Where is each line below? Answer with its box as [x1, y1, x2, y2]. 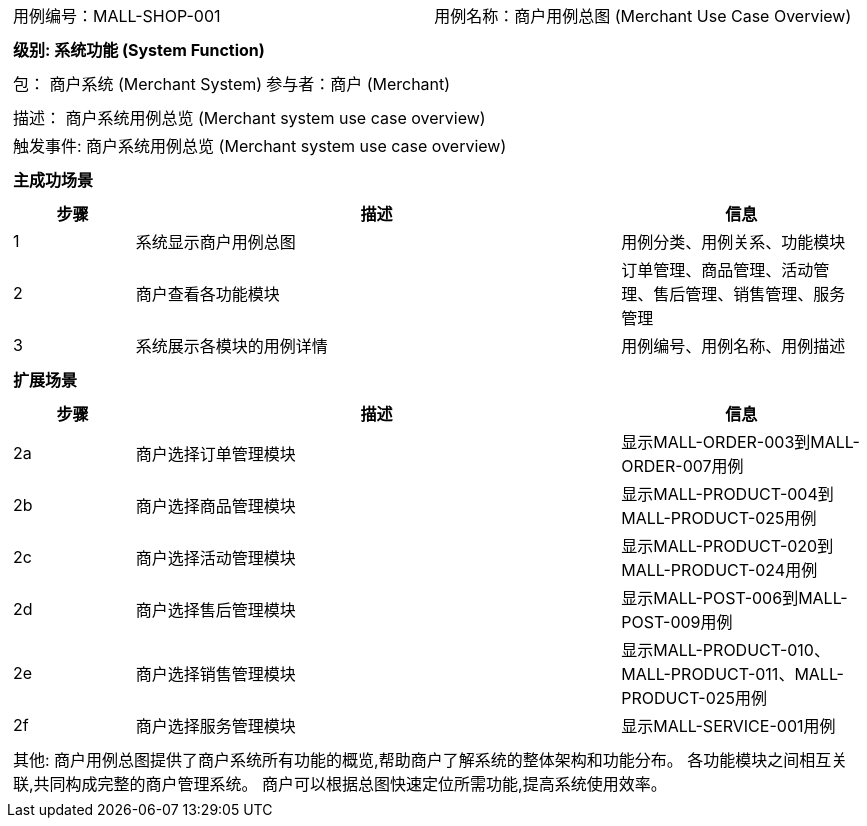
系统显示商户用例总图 [135, 232, 296, 252]
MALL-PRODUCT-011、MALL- [621, 664, 844, 684]
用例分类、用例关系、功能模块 [621, 232, 846, 252]
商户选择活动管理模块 [135, 548, 296, 568]
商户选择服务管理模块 [135, 716, 296, 736]
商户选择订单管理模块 [135, 444, 296, 464]
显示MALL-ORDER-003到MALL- [621, 432, 860, 452]
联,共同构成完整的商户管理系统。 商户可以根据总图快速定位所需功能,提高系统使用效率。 [13, 774, 667, 794]
